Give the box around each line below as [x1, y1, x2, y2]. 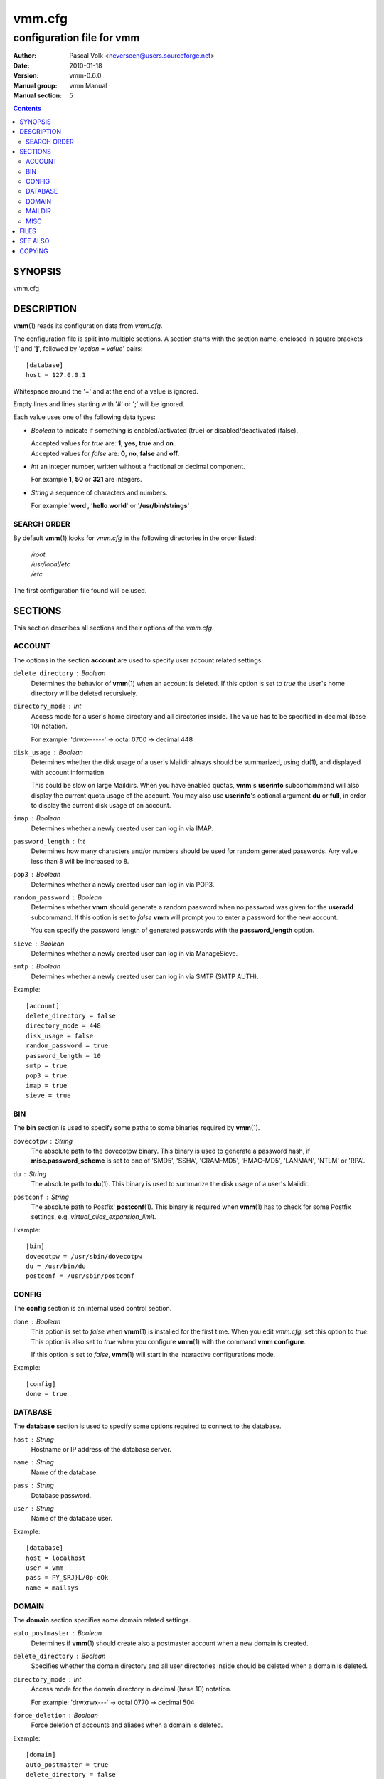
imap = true [26, 1082, 68, 1089]
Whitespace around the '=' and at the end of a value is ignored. [13, 386, 198, 395]
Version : [13, 71, 39, 80]
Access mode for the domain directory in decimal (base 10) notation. [31, 1685, 232, 1694]
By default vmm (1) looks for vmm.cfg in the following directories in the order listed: [13, 534, 256, 542]
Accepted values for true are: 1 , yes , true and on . [31, 439, 176, 448]
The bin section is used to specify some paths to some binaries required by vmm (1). [13, 1124, 260, 1132]
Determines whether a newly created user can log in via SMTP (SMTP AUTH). [31, 972, 259, 981]
